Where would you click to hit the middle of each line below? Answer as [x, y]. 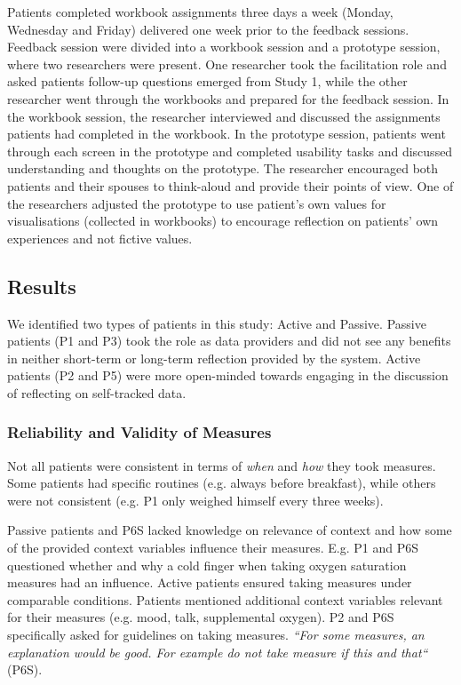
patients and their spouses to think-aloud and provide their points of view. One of [230, 185]
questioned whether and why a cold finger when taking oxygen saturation [207, 565]
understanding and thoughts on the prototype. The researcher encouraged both [223, 168]
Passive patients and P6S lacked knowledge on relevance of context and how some [230, 530]
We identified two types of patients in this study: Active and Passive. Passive [217, 323]
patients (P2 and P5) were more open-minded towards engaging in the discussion [228, 375]
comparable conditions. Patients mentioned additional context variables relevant [225, 599]
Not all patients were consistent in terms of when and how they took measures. [222, 465]
